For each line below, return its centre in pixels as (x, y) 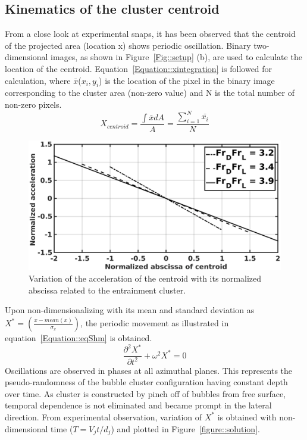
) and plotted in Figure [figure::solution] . (185, 428)
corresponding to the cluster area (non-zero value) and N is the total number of (150, 93)
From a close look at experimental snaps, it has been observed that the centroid (150, 34)
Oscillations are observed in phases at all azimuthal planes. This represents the (149, 370)
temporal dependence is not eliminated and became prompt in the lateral (138, 405)
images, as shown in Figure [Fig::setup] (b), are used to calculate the (176, 57)
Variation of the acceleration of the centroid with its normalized (145, 278)
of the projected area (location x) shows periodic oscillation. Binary (128, 45)
